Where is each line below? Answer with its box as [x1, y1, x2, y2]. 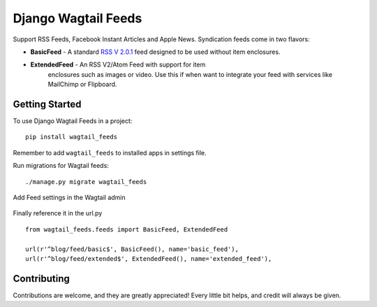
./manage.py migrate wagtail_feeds [25, 178, 147, 185]
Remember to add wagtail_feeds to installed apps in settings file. [13, 148, 207, 157]
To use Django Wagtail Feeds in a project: [13, 117, 133, 125]
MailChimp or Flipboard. [47, 80, 117, 89]
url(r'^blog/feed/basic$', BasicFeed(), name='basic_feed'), [25, 245, 239, 253]
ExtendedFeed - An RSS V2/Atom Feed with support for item [30, 60, 206, 69]
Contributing [13, 273, 70, 285]
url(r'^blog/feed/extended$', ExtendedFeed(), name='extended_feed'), [25, 255, 272, 262]
